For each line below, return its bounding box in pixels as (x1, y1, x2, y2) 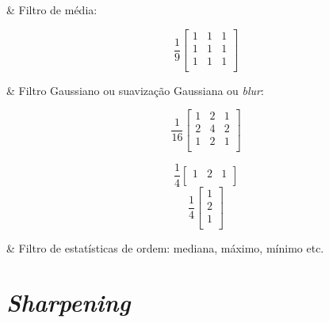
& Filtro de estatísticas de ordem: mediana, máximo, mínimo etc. (6, 239, 324, 256)
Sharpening (6, 286, 131, 319)
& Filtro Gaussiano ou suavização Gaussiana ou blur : (6, 82, 264, 98)
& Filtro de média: (6, 2, 98, 17)
